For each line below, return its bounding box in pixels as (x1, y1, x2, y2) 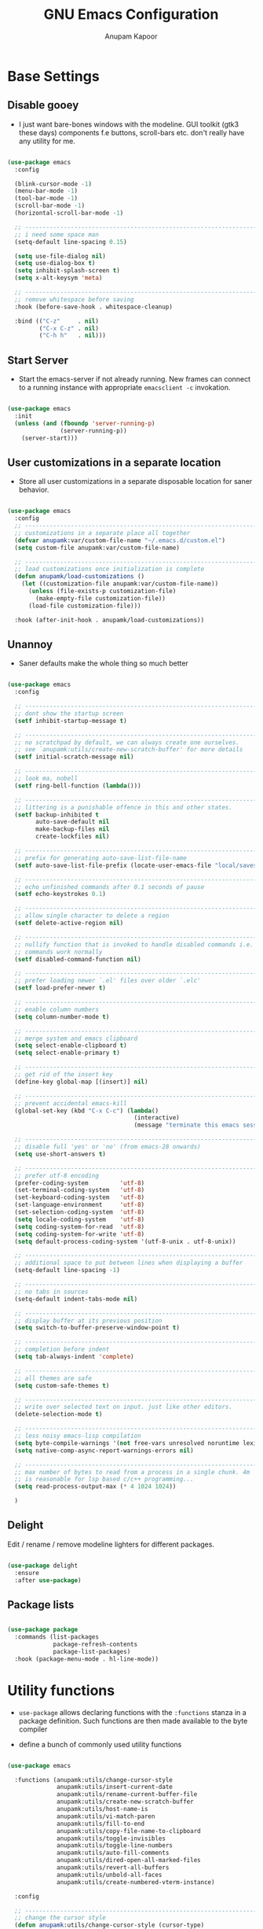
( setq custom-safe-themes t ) (14, 1381, 110, 1389)
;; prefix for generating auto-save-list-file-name (14, 854, 188, 862)
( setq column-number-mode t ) (14, 1012, 110, 1020)
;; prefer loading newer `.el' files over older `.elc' (14, 977, 201, 985)
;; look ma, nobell (14, 775, 79, 783)
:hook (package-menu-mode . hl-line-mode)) (14, 1654, 159, 1663)
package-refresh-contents (53, 1640, 138, 1649)
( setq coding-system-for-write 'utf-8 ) (14, 1230, 145, 1238)
